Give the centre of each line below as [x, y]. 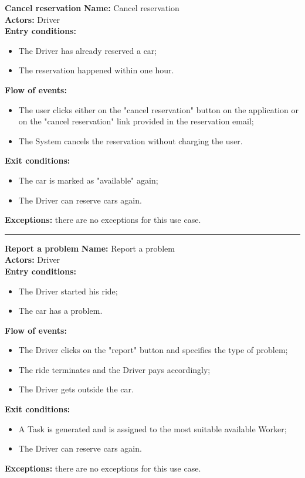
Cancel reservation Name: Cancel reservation [92, 8]
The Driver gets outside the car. [76, 389]
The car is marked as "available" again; [88, 180]
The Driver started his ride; [68, 291]
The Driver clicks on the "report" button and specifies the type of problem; [153, 350]
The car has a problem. [60, 311]
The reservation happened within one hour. [96, 70]
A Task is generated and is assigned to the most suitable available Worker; [152, 428]
